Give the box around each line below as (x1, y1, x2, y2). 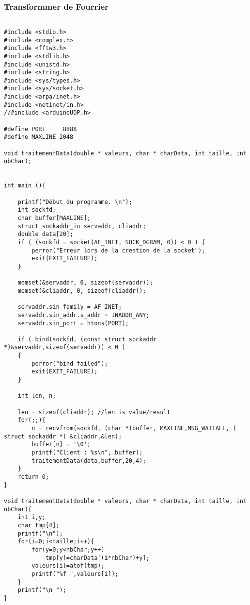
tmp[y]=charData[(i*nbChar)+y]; (45, 554, 150, 561)
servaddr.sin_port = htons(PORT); (17, 319, 129, 327)
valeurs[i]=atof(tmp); (31, 562, 105, 570)
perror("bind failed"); (31, 360, 108, 367)
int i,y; (17, 514, 46, 521)
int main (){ (4, 182, 46, 189)
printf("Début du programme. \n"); (17, 198, 132, 205)
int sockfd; (17, 206, 56, 214)
